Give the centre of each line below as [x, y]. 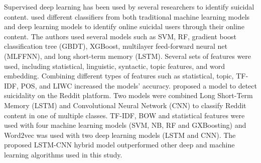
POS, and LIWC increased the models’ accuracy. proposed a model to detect [139, 85]
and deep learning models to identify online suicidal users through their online [124, 26]
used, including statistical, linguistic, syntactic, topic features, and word [115, 66]
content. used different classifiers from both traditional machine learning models [127, 16]
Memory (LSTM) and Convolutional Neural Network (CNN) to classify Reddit [125, 105]
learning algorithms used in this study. [63, 154]
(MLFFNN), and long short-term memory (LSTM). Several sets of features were [128, 56]
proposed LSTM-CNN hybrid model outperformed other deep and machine [119, 145]
